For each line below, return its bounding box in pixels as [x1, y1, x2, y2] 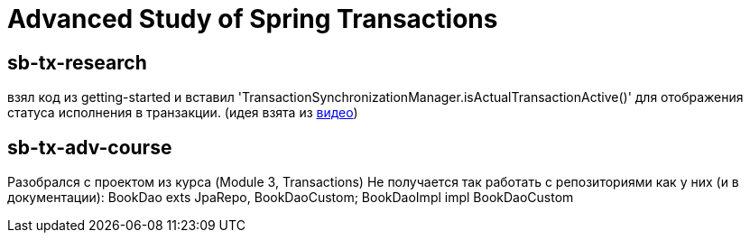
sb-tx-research [7, 51, 147, 74]
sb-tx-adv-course [7, 135, 172, 159]
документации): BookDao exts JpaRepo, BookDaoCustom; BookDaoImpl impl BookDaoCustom [7, 189, 574, 206]
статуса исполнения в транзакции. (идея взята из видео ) [7, 105, 358, 121]
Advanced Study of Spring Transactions [7, 4, 498, 34]
